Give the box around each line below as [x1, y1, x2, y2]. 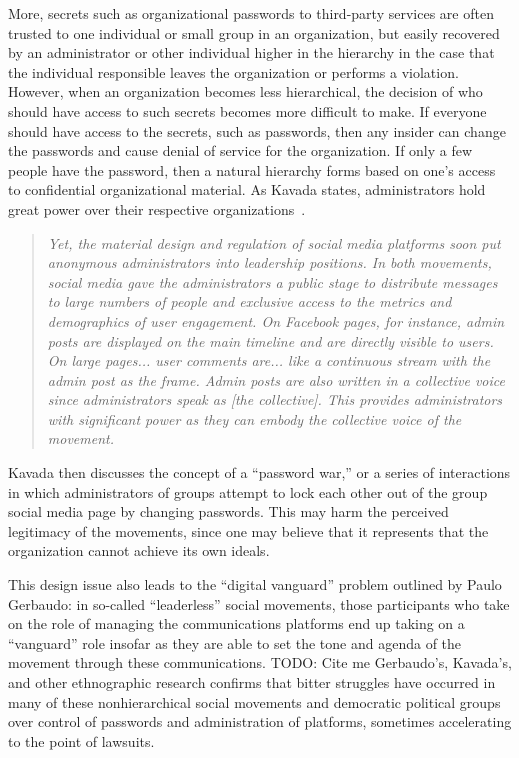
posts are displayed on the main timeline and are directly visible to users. [47, 330, 494, 351]
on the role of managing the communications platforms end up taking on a [8, 613, 465, 634]
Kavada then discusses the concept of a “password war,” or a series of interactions [8, 462, 511, 483]
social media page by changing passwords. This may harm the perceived [8, 501, 449, 522]
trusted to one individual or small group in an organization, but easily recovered [8, 22, 500, 43]
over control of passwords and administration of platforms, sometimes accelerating [8, 711, 512, 732]
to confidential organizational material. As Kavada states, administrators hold [8, 179, 486, 200]
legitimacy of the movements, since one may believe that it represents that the [8, 520, 489, 541]
